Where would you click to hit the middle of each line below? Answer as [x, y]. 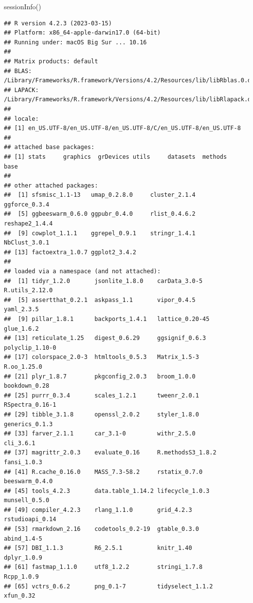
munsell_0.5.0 [27, 500]
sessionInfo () [23, 6]
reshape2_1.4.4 [28, 224]
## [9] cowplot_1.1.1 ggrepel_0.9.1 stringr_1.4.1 [100, 233]
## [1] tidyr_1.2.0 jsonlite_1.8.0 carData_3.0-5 [103, 281]
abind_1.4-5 [23, 538]
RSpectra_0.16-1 [30, 405]
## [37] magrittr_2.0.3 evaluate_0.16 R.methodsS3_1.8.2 [110, 453]
